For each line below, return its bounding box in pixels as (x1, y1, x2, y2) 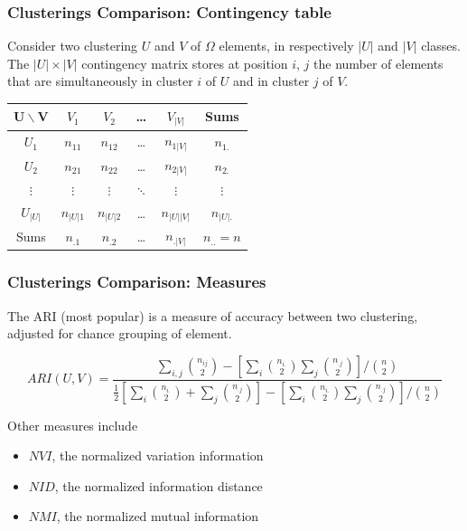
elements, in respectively (219, 36, 354, 55)
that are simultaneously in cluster (7, 71, 193, 90)
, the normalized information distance (54, 476, 263, 495)
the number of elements (313, 53, 444, 72)
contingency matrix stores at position (81, 53, 288, 72)
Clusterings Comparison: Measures (7, 270, 266, 293)
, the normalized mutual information (56, 507, 259, 526)
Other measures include (7, 415, 138, 434)
